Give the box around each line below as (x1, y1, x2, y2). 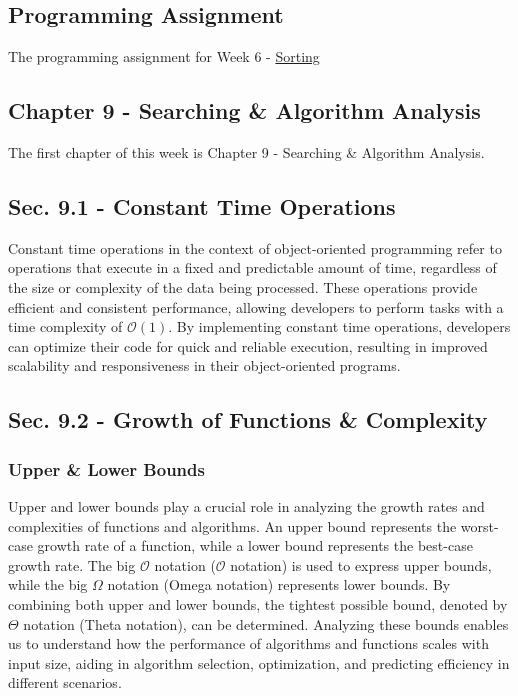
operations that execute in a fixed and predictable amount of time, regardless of (8, 257, 497, 278)
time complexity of (8, 316, 123, 337)
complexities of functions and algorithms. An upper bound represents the (8, 515, 457, 536)
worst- (460, 515, 499, 536)
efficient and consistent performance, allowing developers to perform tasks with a (8, 296, 504, 317)
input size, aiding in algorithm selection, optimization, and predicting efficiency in (8, 652, 510, 673)
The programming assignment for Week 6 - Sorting (8, 46, 320, 67)
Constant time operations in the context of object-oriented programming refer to (8, 237, 502, 258)
